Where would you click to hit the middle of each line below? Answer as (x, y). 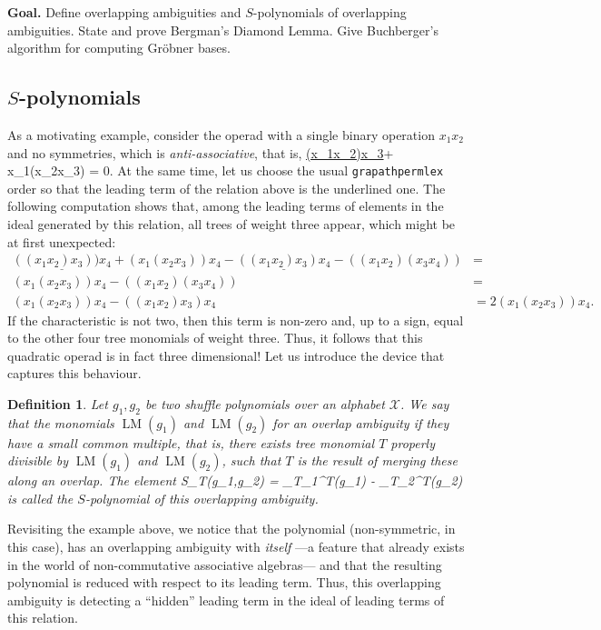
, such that (251, 460)
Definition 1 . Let (58, 403)
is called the (40, 498)
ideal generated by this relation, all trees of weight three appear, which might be (232, 224)
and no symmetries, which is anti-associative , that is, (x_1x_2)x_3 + (201, 152)
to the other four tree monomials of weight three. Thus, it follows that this (215, 338)
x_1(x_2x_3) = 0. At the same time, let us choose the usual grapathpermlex (226, 170)
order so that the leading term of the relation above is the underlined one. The (227, 188)
